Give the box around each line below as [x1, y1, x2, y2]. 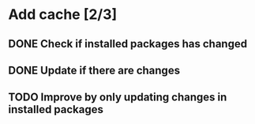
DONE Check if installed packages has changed [8, 37, 247, 51]
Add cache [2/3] [8, 6, 118, 24]
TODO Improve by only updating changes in [8, 91, 227, 104]
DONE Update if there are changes [8, 63, 180, 77]
